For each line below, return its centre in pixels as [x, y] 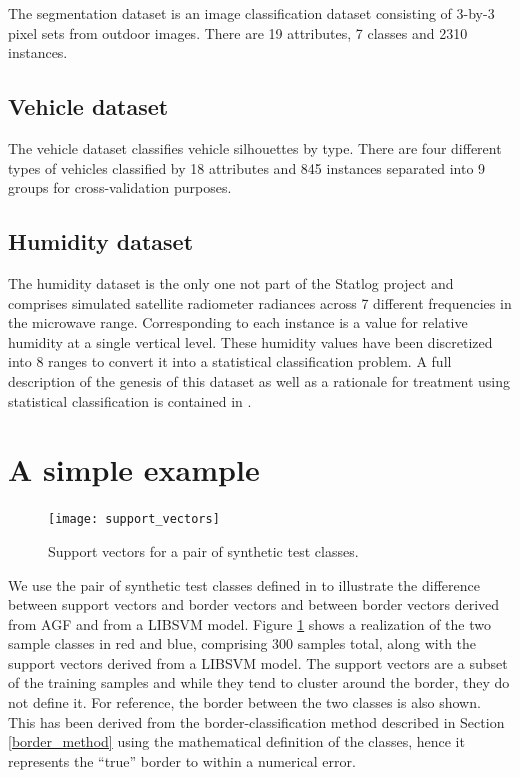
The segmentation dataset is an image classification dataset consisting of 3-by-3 [251, 13]
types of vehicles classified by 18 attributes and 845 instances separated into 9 [247, 167]
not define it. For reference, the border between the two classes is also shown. [244, 702]
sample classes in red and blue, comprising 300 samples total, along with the [242, 643]
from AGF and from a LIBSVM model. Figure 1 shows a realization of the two [250, 623]
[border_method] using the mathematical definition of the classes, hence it [236, 741]
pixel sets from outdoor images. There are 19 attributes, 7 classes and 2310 [238, 32]
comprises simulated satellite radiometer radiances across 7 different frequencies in [260, 302]
